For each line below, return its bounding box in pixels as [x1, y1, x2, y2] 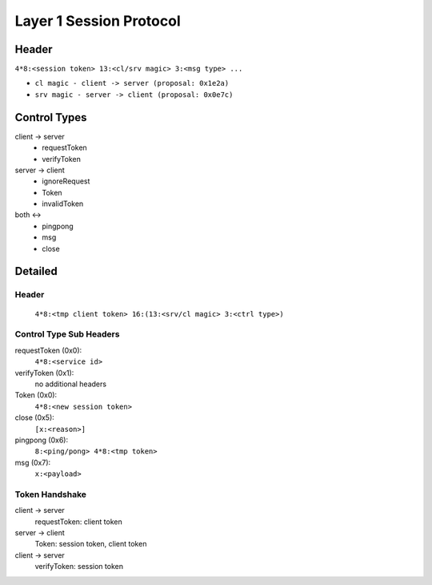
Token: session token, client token [34, 539, 147, 549]
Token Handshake [14, 489, 87, 500]
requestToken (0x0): [14, 345, 82, 355]
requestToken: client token [34, 517, 123, 526]
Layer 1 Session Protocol [14, 12, 181, 30]
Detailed [14, 264, 58, 278]
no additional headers [34, 379, 107, 389]
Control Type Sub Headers [14, 329, 120, 340]
